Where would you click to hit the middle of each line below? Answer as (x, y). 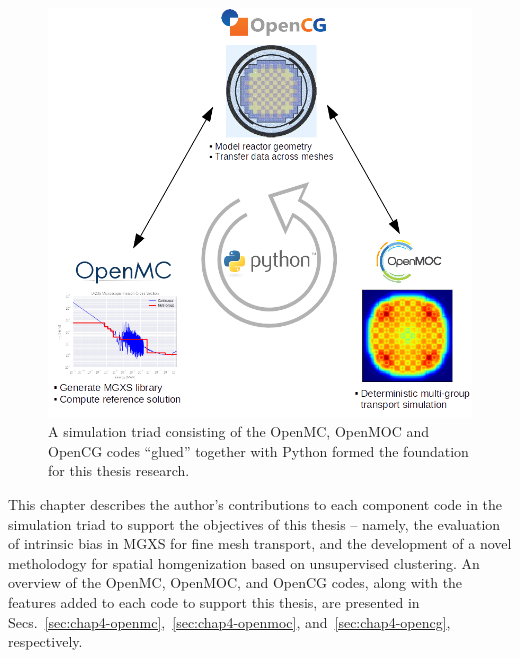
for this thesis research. (119, 470)
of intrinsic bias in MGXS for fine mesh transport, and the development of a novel (260, 543)
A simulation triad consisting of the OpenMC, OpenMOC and (239, 431)
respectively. (45, 641)
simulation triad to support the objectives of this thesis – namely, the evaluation (254, 523)
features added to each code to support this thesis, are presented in (214, 602)
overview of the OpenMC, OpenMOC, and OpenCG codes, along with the (235, 582)
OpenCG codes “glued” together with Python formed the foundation (258, 450)
